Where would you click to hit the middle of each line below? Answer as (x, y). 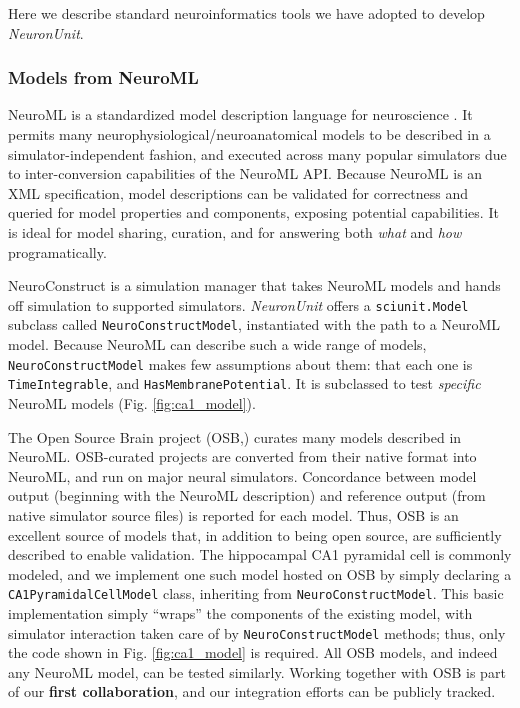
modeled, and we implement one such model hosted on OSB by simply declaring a (260, 573)
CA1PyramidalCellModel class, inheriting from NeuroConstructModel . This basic (256, 593)
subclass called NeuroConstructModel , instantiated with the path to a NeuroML (254, 324)
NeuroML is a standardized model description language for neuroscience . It (240, 114)
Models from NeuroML (103, 77)
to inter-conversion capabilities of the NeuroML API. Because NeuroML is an (245, 173)
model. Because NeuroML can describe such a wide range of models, (217, 344)
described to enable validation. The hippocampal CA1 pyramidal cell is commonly (260, 554)
